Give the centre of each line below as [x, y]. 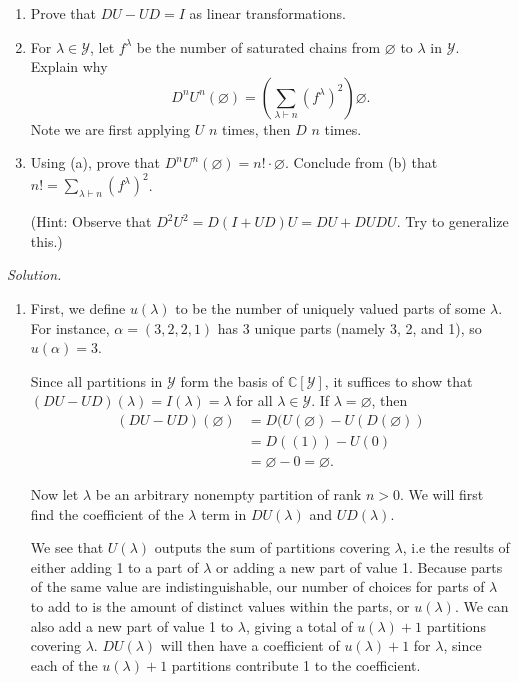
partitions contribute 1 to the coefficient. [296, 664]
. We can [481, 606]
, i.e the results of [456, 547]
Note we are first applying [110, 128]
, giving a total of [299, 625]
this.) [46, 240]
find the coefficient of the [107, 513]
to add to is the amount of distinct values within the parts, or [220, 606]
